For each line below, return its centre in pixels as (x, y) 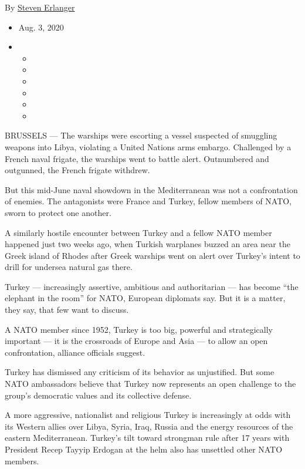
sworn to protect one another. (58, 212)
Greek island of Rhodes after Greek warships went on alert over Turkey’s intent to (152, 255)
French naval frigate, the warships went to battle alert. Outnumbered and (137, 158)
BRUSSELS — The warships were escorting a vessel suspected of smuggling (141, 135)
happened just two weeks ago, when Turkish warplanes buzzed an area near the (148, 244)
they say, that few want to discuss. (67, 310)
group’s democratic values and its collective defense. (98, 395)
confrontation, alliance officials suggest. (75, 352)
